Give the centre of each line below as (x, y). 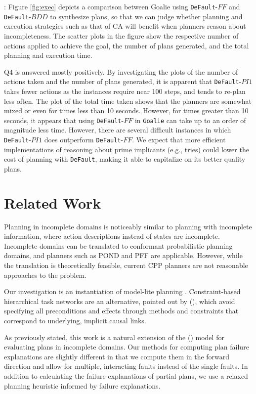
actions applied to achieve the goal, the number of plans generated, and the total (127, 45)
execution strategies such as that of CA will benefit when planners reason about (125, 26)
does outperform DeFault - (84, 139)
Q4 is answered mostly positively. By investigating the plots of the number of (121, 71)
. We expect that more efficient (179, 139)
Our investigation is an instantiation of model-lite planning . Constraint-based (122, 291)
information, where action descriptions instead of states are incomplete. (112, 236)
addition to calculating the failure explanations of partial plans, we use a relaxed (126, 375)
